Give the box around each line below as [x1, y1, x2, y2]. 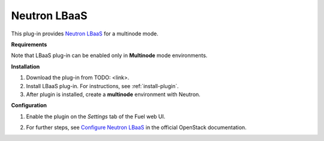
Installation [11, 63, 40, 70]
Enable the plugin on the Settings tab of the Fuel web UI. [26, 113, 166, 120]
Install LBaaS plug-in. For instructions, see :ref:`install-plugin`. [26, 82, 179, 89]
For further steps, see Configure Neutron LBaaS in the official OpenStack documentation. [26, 124, 247, 131]
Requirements [11, 41, 47, 48]
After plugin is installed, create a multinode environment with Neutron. [26, 91, 201, 98]
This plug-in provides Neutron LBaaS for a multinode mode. [11, 30, 158, 37]
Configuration [11, 102, 47, 109]
